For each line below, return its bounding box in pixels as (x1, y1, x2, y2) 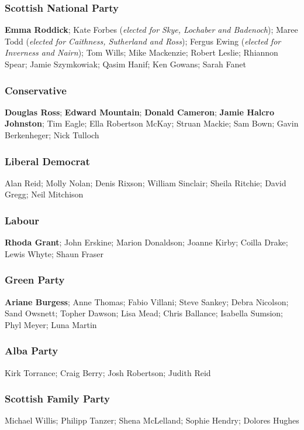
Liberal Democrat (5, 153, 90, 168)
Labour (5, 213, 40, 227)
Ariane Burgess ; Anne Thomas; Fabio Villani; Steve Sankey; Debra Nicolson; (5, 295, 289, 308)
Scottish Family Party (5, 391, 110, 406)
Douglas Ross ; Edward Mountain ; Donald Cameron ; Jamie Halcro (5, 105, 275, 118)
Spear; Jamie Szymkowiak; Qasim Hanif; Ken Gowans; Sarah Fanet (5, 58, 246, 70)
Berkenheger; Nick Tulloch (5, 129, 99, 141)
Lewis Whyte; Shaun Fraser (5, 247, 104, 260)
